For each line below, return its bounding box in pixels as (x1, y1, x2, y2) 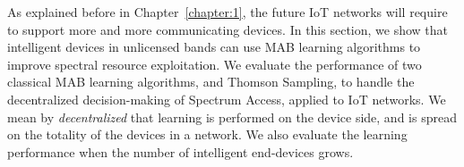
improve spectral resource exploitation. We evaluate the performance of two (7, 54, 422, 73)
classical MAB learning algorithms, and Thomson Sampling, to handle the (7, 72, 415, 91)
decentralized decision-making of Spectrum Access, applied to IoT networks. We (7, 89, 446, 108)
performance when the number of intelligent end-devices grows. (7, 142, 354, 161)
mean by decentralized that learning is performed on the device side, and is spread (7, 107, 457, 126)
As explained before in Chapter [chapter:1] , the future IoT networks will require (7, 3, 448, 21)
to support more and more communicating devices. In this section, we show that (7, 20, 449, 38)
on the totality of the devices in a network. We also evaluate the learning (7, 125, 408, 144)
